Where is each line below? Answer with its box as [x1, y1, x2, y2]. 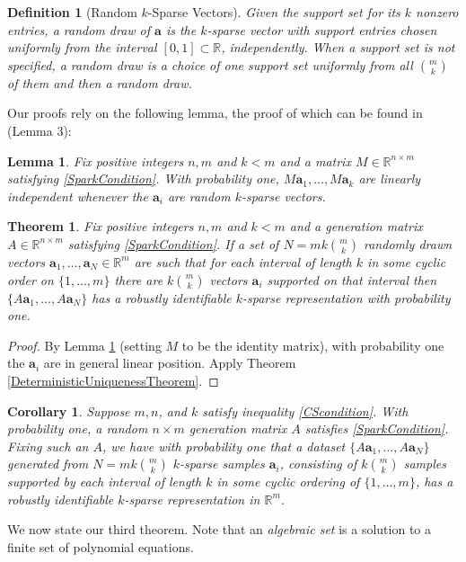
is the [165, 20, 197, 39]
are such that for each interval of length [134, 252, 352, 271]
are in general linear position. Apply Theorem [43, 353, 296, 372]
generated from [7, 454, 89, 473]
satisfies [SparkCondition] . [304, 419, 449, 438]
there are [114, 270, 163, 289]
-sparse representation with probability [242, 288, 451, 307]
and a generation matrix [289, 217, 423, 236]
